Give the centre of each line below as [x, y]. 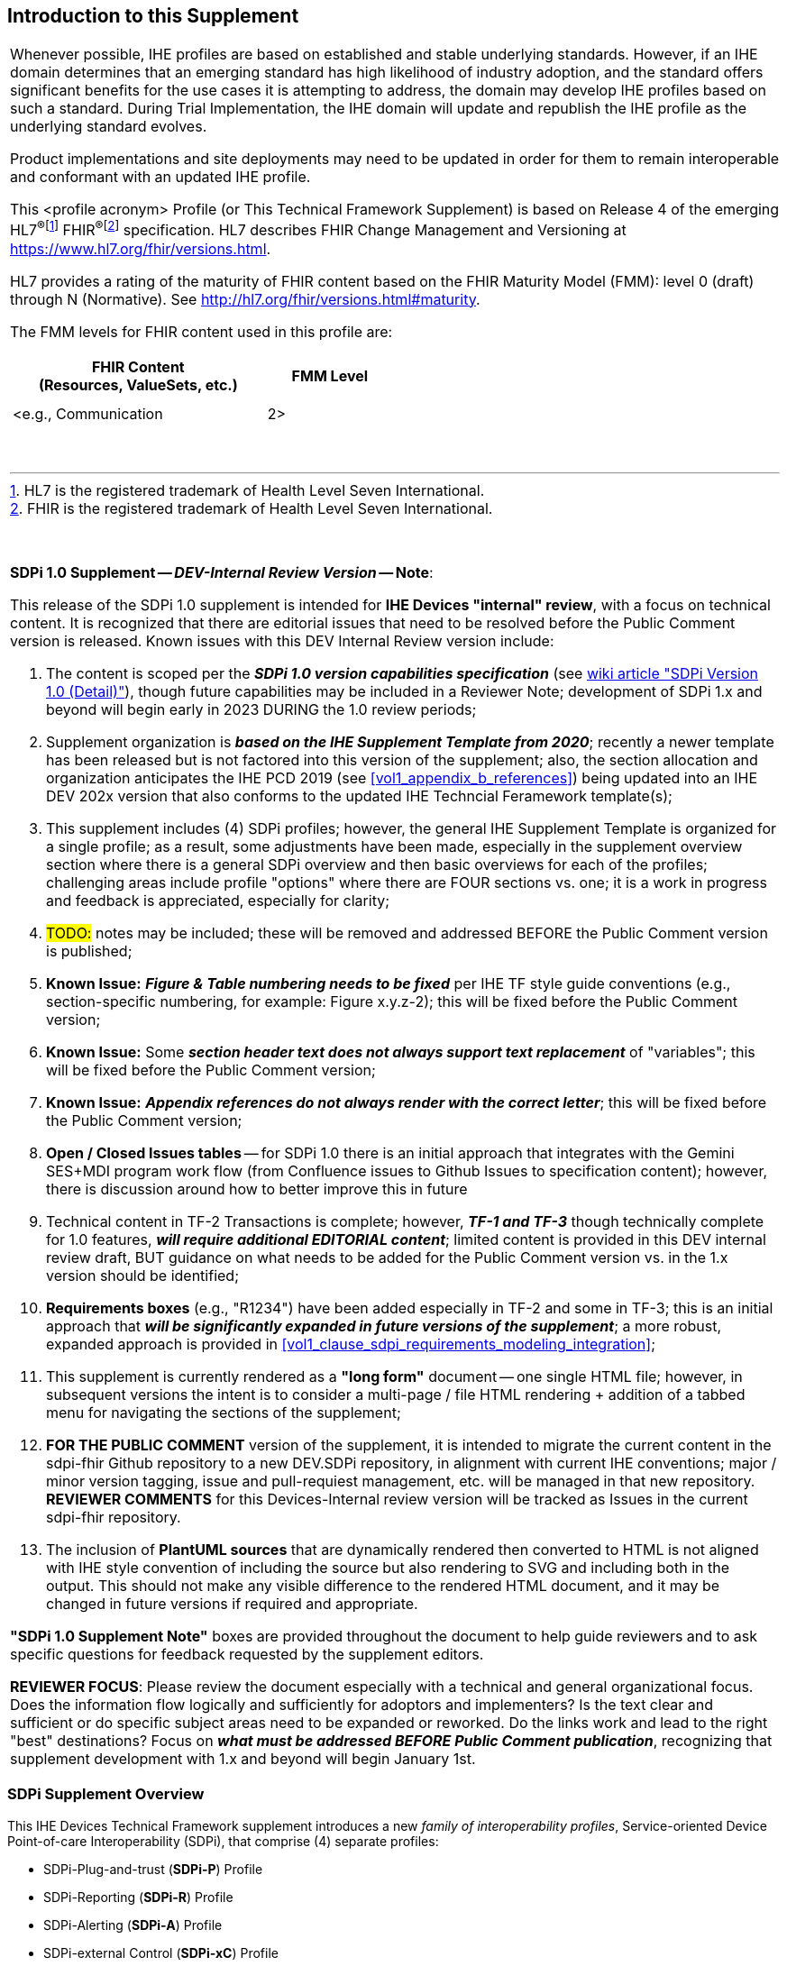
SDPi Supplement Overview [106, 1794]
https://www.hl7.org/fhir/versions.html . [141, 248]
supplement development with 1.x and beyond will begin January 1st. [243, 1758]
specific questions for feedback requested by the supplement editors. [247, 1654]
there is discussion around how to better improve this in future [257, 1189]
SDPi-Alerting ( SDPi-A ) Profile [133, 1925]
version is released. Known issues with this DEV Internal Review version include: [282, 640]
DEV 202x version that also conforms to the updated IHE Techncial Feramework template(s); [359, 796]
